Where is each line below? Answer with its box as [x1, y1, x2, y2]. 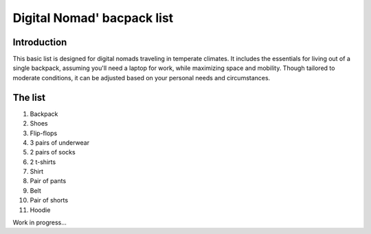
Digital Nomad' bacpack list [12, 10, 174, 25]
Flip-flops [30, 129, 58, 137]
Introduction [12, 36, 67, 48]
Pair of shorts [30, 196, 69, 204]
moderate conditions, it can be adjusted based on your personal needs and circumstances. [12, 73, 271, 82]
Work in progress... [12, 218, 67, 226]
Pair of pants [30, 177, 67, 185]
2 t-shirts [30, 158, 56, 166]
